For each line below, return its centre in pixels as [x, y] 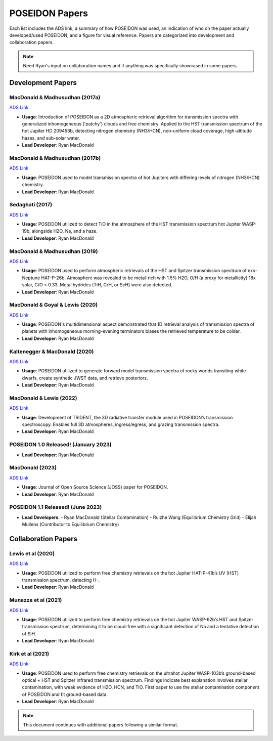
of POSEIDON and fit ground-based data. [65, 694]
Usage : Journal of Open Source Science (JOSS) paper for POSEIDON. [95, 487]
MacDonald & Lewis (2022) [43, 398]
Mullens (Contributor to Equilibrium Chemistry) [71, 525]
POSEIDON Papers [49, 13]
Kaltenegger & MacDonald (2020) [52, 352]
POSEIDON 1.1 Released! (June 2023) [56, 507]
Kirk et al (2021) [29, 653]
